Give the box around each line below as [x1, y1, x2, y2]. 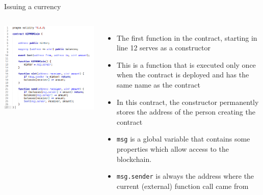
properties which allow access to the [116, 144, 229, 154]
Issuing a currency [4, 1, 61, 11]
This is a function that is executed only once [116, 59, 256, 70]
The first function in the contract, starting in [116, 32, 257, 43]
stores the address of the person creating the [116, 106, 255, 117]
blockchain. [116, 153, 152, 164]
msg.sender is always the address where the [116, 171, 254, 181]
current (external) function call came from [116, 180, 249, 191]
